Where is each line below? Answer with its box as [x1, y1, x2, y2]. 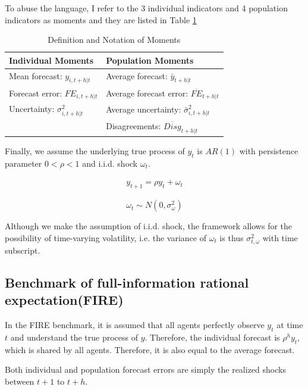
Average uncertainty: [106, 102, 181, 115]
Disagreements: [106, 119, 161, 132]
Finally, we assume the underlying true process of [5, 145, 185, 157]
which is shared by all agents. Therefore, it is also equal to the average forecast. [5, 343, 295, 355]
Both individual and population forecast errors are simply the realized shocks [5, 363, 286, 376]
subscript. [5, 244, 40, 257]
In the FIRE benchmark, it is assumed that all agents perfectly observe [5, 319, 265, 331]
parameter [5, 157, 42, 169]
